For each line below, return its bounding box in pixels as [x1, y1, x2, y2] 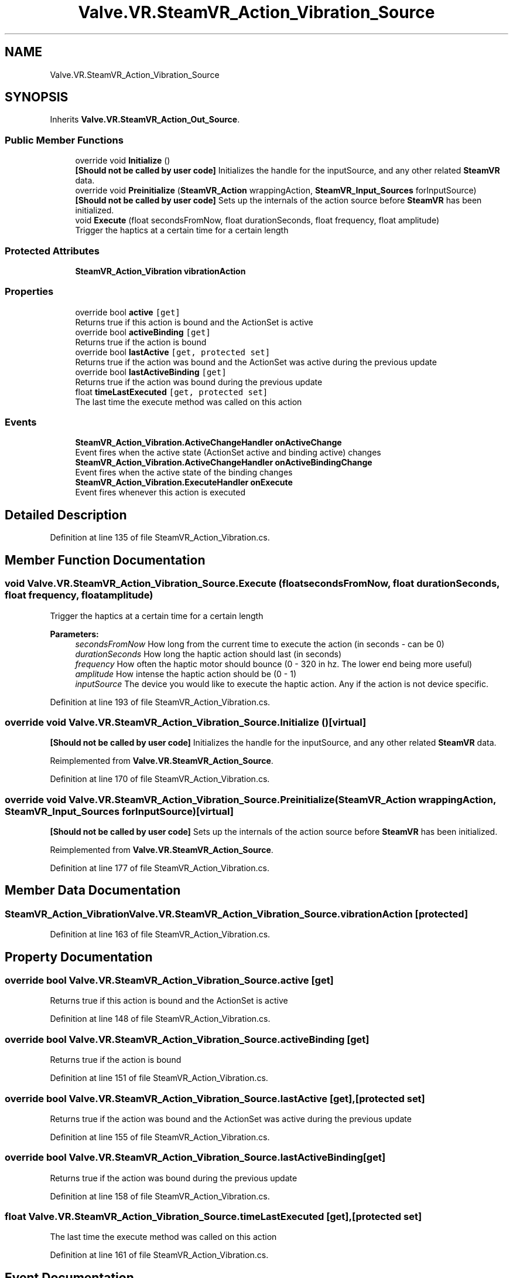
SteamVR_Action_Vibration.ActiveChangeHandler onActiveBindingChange [75, 457, 372, 468]
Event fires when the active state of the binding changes [75, 467, 293, 478]
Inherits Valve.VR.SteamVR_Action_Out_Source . [50, 114, 240, 125]
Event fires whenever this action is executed [75, 487, 245, 498]
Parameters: [50, 628, 99, 639]
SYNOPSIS [5, 90, 69, 105]
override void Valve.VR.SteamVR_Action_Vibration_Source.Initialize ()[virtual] [5, 716, 367, 728]
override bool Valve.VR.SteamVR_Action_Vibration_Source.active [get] [5, 974, 334, 987]
